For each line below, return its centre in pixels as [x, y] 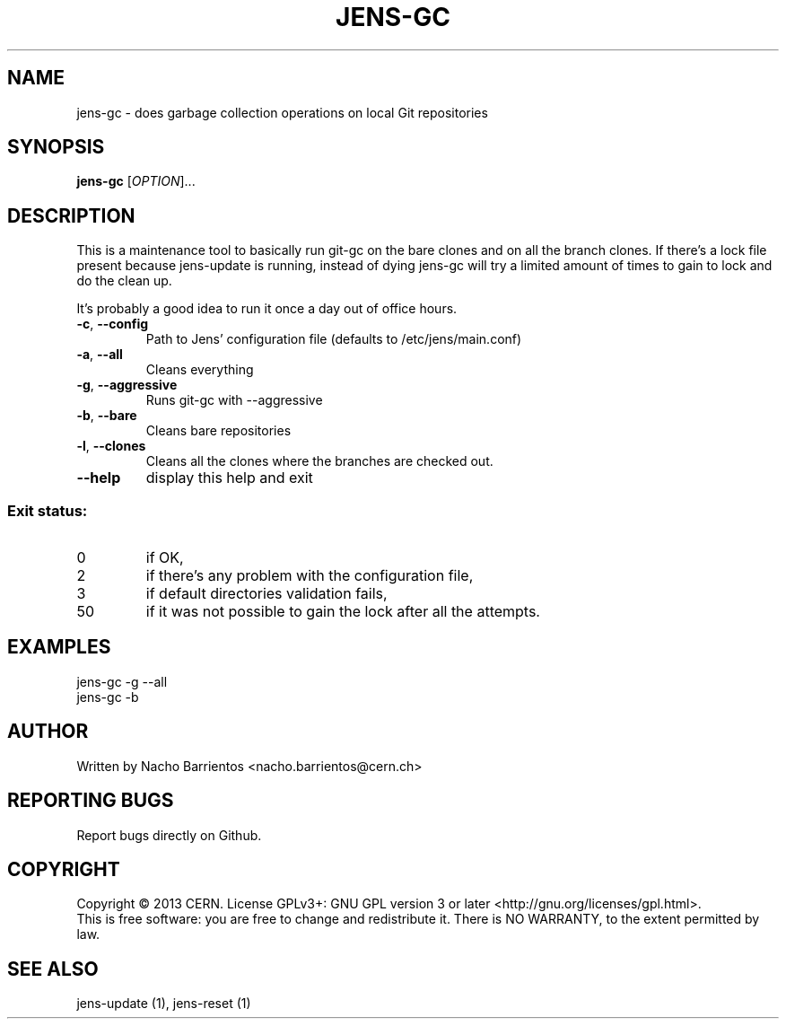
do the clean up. [124, 281]
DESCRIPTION [71, 215]
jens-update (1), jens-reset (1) [164, 1004]
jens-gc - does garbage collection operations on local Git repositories [282, 112]
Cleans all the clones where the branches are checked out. [319, 461]
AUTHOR [48, 732]
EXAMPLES [59, 647]
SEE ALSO [53, 969]
